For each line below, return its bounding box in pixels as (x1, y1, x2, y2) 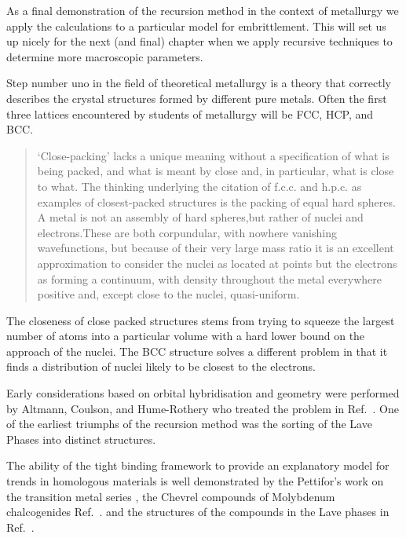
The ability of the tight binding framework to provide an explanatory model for (6, 457, 390, 474)
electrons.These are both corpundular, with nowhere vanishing (37, 224, 337, 240)
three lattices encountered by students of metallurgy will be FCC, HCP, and (6, 105, 374, 122)
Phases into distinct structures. (6, 430, 156, 447)
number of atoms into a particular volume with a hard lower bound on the (6, 328, 365, 344)
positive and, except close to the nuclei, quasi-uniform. (37, 286, 300, 302)
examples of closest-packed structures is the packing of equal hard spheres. (37, 193, 396, 210)
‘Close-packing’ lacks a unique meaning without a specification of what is (37, 147, 390, 163)
